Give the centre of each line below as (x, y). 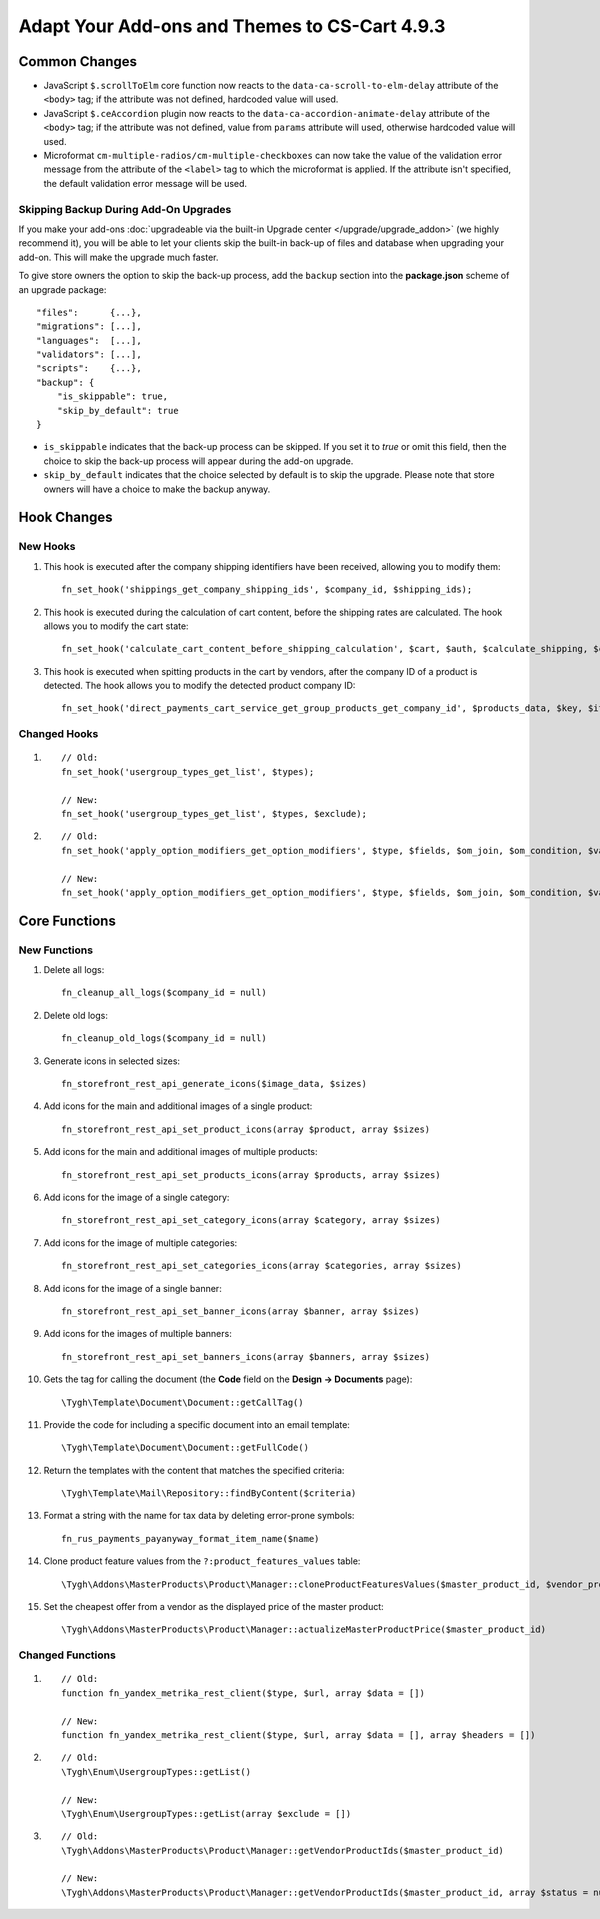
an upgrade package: (62, 289)
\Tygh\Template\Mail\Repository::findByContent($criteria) (209, 1493)
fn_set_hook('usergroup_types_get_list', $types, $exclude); (214, 813)
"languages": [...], (89, 340)
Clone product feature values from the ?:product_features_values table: (202, 1561)
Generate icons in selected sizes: (111, 1061)
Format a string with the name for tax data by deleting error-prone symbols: (199, 1516)
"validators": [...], (89, 354)
